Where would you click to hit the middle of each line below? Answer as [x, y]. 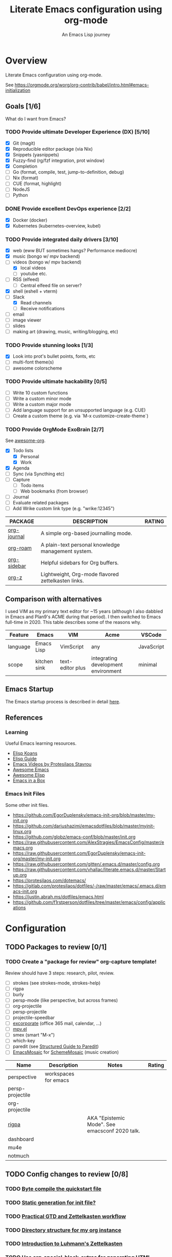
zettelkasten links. [62, 581]
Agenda [21, 468]
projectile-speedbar [34, 1018]
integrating [104, 658]
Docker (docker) [30, 220]
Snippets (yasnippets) [36, 154]
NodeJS [21, 189]
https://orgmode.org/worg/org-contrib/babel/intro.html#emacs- [82, 85]
